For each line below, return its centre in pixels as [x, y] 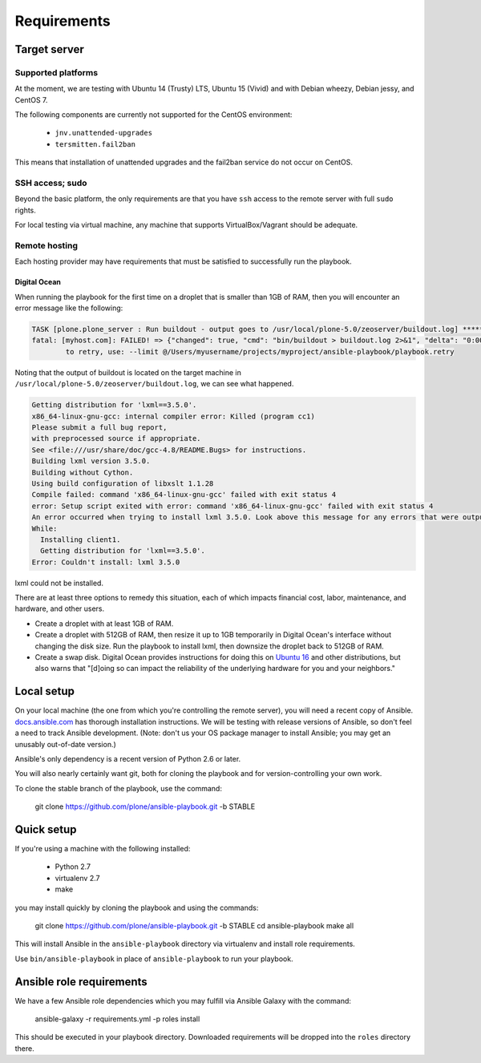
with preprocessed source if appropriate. [116, 439]
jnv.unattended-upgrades [103, 133]
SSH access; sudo [51, 183]
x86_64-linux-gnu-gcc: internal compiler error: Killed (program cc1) [174, 416]
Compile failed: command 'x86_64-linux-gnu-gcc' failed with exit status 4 [184, 495]
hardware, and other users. [60, 608]
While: [44, 528]
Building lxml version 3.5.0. [91, 461]
